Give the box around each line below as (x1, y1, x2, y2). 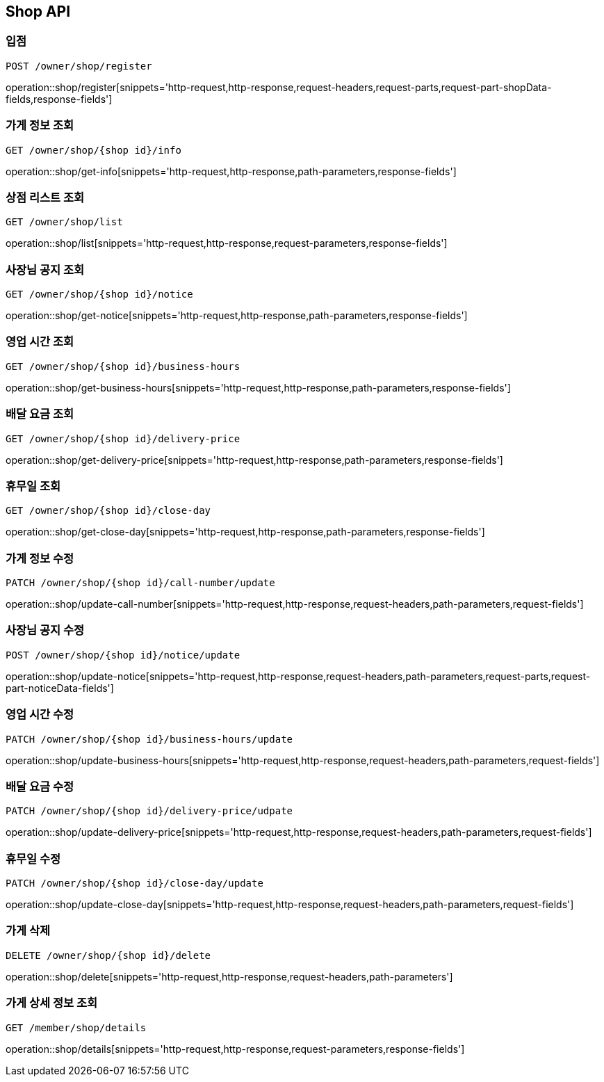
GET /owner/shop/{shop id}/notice (6, 289, 193, 300)
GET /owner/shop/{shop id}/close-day (6, 505, 211, 517)
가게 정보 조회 (6, 118, 74, 133)
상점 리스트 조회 (6, 190, 85, 204)
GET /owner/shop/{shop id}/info (6, 144, 181, 156)
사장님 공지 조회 (6, 262, 85, 277)
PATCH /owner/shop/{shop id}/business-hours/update (6, 733, 293, 745)
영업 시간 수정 (6, 707, 74, 722)
